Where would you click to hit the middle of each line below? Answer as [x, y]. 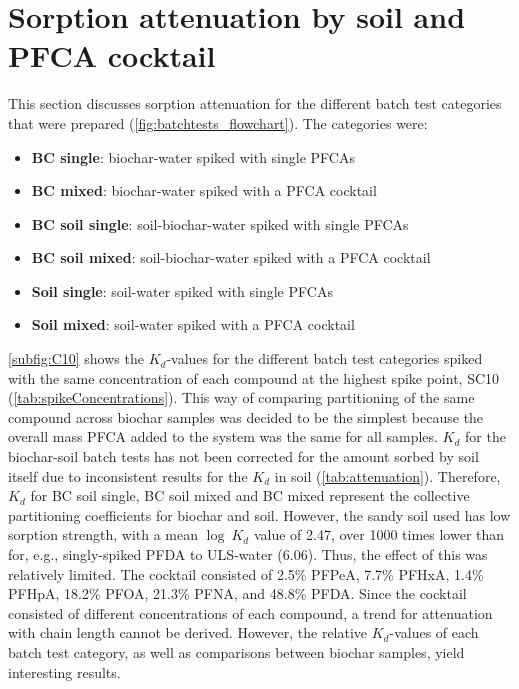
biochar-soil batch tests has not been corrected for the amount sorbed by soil [243, 456]
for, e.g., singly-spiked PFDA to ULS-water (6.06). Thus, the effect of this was [248, 554]
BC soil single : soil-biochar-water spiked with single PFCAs [220, 223]
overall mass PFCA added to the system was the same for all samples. [223, 436]
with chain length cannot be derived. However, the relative [188, 632]
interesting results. [64, 671]
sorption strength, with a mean [103, 534]
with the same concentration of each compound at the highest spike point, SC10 [254, 377]
